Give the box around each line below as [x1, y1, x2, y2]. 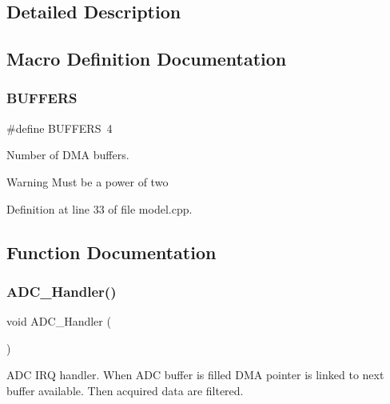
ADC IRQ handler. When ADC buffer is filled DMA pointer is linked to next [6, 366, 384, 383]
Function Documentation [6, 239, 217, 264]
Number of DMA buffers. [6, 146, 129, 163]
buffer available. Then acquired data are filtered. [6, 382, 244, 398]
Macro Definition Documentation [6, 46, 287, 71]
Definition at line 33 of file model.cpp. [6, 200, 193, 217]
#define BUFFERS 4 [6, 119, 113, 136]
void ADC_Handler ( [6, 313, 111, 330]
